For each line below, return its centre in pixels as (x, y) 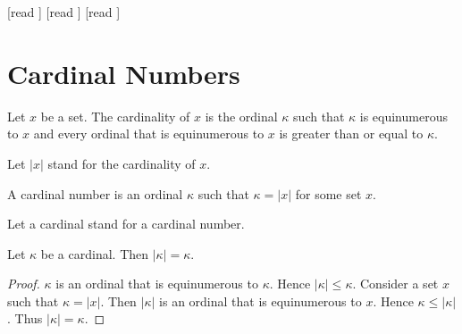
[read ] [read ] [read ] (64, 12)
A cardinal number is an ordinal (95, 193)
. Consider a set (395, 284)
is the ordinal (241, 116)
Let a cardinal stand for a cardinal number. (126, 224)
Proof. (24, 284)
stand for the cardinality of (122, 163)
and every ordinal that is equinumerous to (149, 134)
